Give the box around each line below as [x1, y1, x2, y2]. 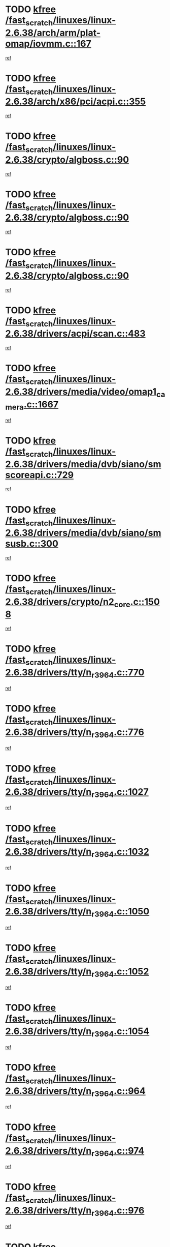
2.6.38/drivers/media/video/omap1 [5, 385, 157, 397]
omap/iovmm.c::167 [5, 38, 91, 49]
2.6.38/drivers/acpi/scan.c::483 [5, 328, 146, 339]
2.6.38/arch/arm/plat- [5, 27, 100, 39]
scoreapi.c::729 [5, 469, 74, 481]
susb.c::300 [5, 538, 58, 550]
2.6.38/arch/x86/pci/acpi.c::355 [5, 96, 146, 107]
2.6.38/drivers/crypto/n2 [5, 596, 114, 607]
